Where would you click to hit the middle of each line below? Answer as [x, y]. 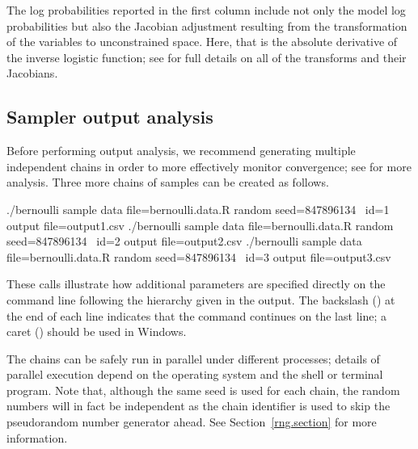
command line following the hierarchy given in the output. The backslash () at [201, 299]
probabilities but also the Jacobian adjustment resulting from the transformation [207, 25]
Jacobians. [32, 73]
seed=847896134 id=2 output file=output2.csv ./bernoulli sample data [184, 241]
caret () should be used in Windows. [97, 332]
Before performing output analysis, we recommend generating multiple [181, 151]
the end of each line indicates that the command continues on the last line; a [196, 315]
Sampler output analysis [110, 117]
